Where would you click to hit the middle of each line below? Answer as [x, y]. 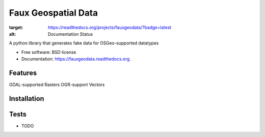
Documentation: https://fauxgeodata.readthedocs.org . [76, 59]
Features [23, 73]
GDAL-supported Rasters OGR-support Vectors [57, 85]
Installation [26, 99]
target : [16, 27]
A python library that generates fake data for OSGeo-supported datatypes [84, 43]
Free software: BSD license [49, 52]
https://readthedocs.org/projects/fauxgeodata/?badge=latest [110, 27]
